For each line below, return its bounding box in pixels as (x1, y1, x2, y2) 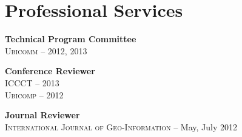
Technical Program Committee (5, 33, 136, 45)
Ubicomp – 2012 (5, 88, 64, 101)
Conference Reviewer (5, 65, 95, 77)
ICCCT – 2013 (5, 76, 59, 89)
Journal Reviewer (5, 109, 80, 121)
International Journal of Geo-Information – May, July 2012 (5, 120, 237, 133)
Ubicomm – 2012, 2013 (5, 44, 87, 57)
